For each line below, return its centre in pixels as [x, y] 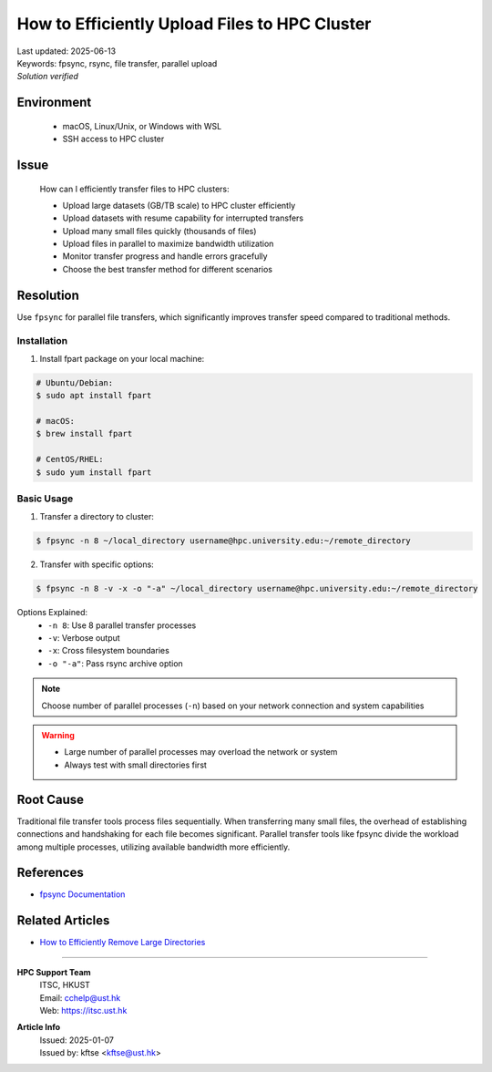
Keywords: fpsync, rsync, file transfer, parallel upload [117, 63]
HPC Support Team [54, 972]
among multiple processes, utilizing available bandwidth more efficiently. [154, 847]
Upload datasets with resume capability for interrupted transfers [183, 218]
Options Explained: [52, 613]
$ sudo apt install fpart [94, 396]
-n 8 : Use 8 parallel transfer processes [122, 625]
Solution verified [48, 77]
